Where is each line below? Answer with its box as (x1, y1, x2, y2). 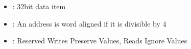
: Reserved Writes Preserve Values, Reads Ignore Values (12, 35, 187, 46)
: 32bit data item (12, 1, 66, 11)
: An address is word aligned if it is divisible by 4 (12, 18, 166, 29)
